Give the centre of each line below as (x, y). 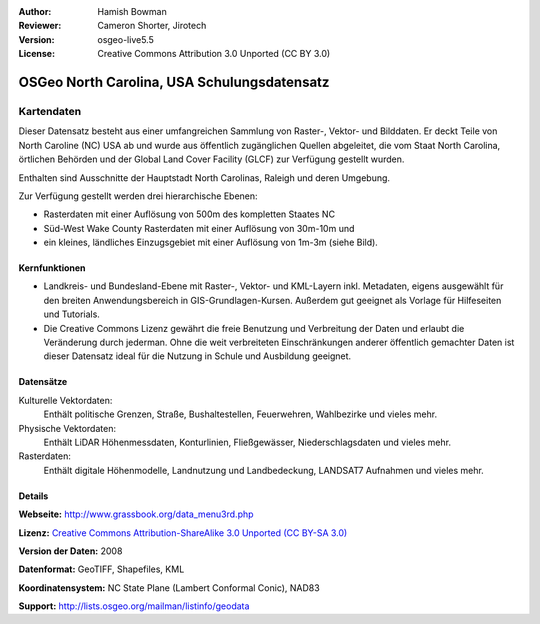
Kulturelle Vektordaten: (65, 400)
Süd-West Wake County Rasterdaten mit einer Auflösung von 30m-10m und (199, 228)
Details (33, 496)
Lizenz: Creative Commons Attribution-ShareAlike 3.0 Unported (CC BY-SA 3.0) (183, 532)
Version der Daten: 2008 (70, 551)
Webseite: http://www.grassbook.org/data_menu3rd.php (136, 514)
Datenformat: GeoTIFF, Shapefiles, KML (101, 569)
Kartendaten (50, 111)
